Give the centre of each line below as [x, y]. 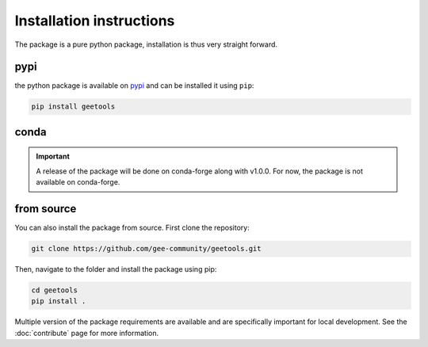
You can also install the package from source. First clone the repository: [132, 228]
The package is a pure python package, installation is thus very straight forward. [146, 44]
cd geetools [55, 290]
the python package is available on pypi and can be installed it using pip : [134, 86]
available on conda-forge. [78, 182]
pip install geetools [73, 107]
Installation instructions [95, 21]
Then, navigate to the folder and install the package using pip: [116, 269]
